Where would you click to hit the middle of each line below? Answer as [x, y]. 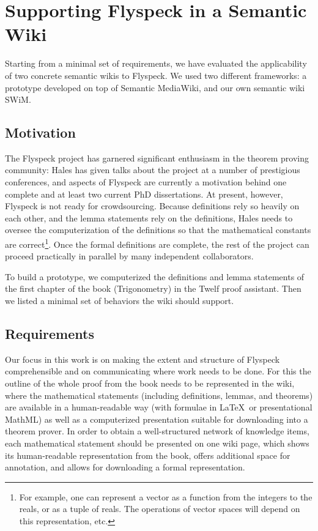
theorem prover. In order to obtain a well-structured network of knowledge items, [157, 431]
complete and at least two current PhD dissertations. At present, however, [144, 194]
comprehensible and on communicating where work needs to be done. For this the [158, 371]
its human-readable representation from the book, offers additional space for [148, 455]
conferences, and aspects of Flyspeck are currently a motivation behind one [146, 182]
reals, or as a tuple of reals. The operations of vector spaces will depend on [160, 509]
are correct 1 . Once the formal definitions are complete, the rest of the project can [157, 243]
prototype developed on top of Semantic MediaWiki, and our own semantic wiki [155, 87]
